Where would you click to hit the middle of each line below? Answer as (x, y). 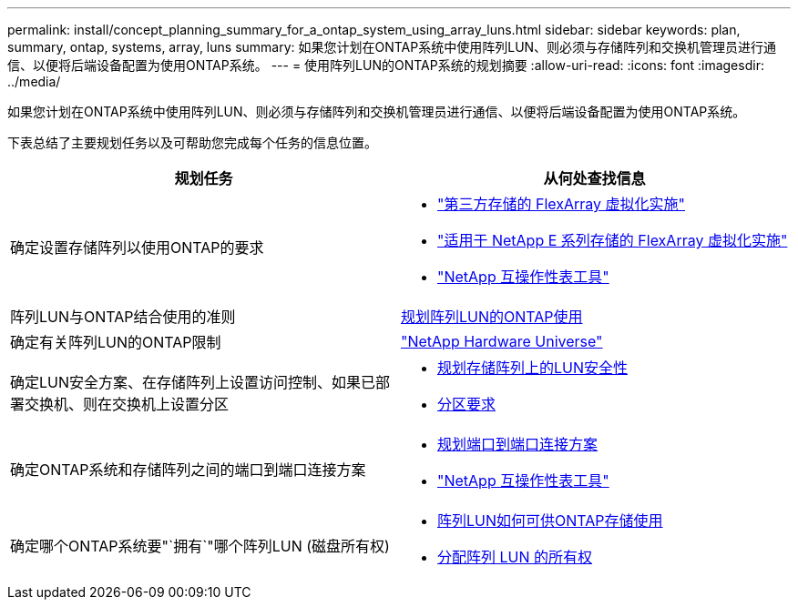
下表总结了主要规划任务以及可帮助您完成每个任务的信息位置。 (192, 142)
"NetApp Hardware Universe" (502, 341)
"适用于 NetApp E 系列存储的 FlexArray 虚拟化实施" (613, 240)
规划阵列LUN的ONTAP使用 (492, 317)
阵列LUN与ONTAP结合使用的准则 (123, 317)
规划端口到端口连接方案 (518, 444)
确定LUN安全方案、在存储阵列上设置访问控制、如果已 (193, 382)
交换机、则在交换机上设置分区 (127, 404)
